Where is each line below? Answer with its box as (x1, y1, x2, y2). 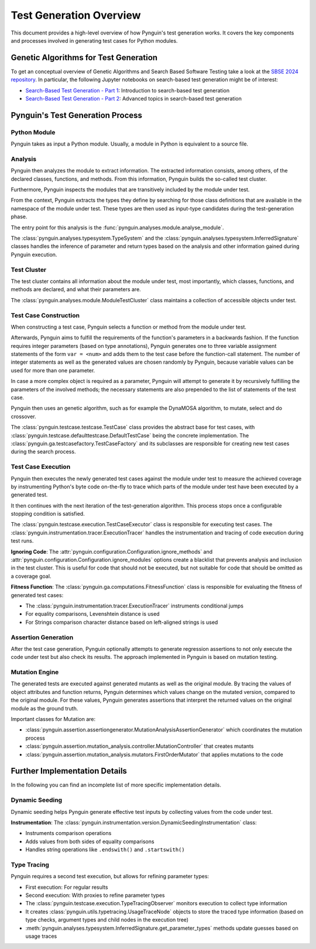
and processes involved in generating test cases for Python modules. (11, 37, 178, 44)
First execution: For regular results (25, 884, 108, 891)
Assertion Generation (11, 633, 74, 641)
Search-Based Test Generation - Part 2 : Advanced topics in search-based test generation (25, 95, 242, 102)
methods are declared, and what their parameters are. (11, 286, 142, 293)
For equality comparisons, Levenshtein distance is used (25, 610, 160, 617)
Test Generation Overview (11, 9, 141, 22)
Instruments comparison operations (25, 830, 112, 837)
